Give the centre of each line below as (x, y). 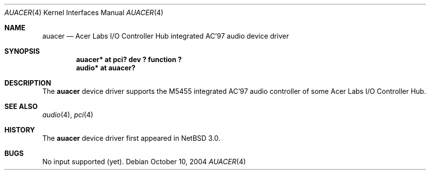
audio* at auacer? (106, 68)
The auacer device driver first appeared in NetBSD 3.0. (131, 138)
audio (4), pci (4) (68, 115)
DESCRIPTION (28, 83)
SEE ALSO (21, 106)
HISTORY (20, 130)
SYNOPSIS (22, 51)
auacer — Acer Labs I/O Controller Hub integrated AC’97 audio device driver (166, 36)
